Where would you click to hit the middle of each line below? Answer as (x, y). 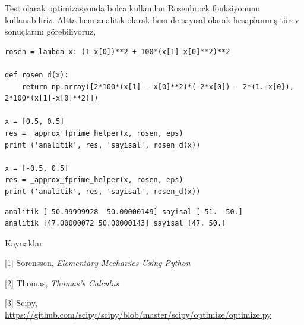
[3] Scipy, (21, 303)
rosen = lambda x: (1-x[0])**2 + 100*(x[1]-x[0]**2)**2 (118, 51)
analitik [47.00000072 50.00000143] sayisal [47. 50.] (115, 224)
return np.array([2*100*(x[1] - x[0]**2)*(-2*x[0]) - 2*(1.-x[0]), (158, 87)
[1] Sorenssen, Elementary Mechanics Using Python (98, 263)
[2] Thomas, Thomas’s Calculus (62, 282)
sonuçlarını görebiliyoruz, (50, 31)
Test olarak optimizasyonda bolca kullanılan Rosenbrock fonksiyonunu (132, 8)
